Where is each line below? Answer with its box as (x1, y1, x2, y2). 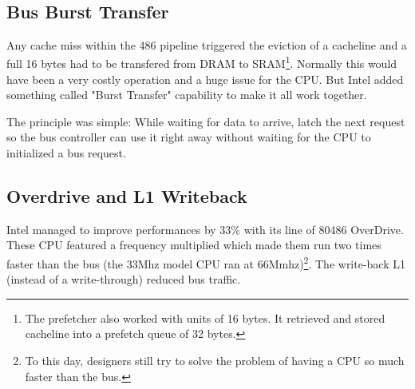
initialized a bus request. (6, 145, 126, 161)
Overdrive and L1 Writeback (6, 184, 247, 208)
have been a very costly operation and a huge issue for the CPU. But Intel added (6, 70, 404, 87)
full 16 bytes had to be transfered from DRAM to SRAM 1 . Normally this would (6, 53, 397, 72)
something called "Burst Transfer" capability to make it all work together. (6, 86, 367, 103)
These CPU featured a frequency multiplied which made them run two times (6, 236, 381, 253)
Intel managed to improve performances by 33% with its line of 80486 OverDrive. (6, 220, 404, 237)
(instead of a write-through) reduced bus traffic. (6, 271, 241, 288)
